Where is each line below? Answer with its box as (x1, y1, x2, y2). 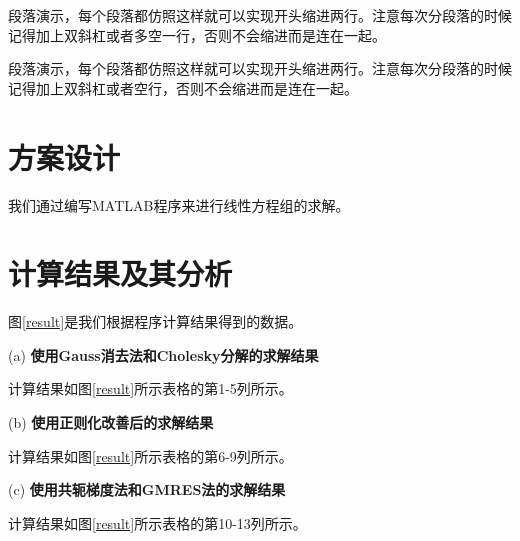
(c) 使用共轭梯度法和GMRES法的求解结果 (8, 479, 286, 500)
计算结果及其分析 (8, 253, 233, 294)
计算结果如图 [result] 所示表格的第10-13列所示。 (8, 512, 307, 533)
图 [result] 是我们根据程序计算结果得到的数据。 (8, 311, 303, 332)
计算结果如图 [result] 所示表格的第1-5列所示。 (8, 378, 293, 399)
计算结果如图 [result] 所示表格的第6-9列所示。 (8, 445, 293, 466)
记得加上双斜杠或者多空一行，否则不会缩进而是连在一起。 (8, 24, 386, 45)
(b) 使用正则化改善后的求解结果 (8, 412, 214, 432)
